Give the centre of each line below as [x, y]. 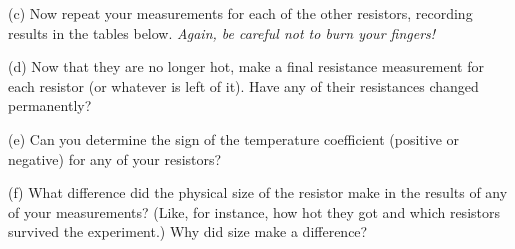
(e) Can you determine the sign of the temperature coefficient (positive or [233, 138]
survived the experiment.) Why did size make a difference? [188, 231]
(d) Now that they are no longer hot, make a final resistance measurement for [246, 66]
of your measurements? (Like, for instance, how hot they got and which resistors [254, 211]
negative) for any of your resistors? [115, 158]
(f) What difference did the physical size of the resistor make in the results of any [258, 192]
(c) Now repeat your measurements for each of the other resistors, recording [240, 13]
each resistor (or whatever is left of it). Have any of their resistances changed [243, 85]
